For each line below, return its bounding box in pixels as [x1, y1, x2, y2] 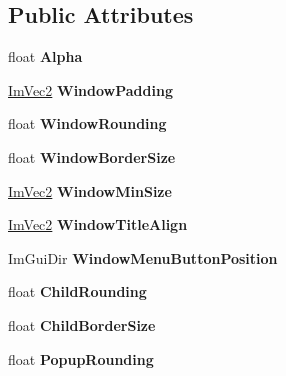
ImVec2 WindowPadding [8, 79, 173, 100]
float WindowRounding [8, 113, 167, 134]
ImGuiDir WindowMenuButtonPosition [8, 247, 278, 268]
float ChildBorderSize [8, 314, 156, 335]
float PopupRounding [8, 348, 154, 369]
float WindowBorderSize [8, 146, 176, 167]
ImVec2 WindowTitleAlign [8, 214, 188, 235]
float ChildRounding [8, 281, 147, 302]
